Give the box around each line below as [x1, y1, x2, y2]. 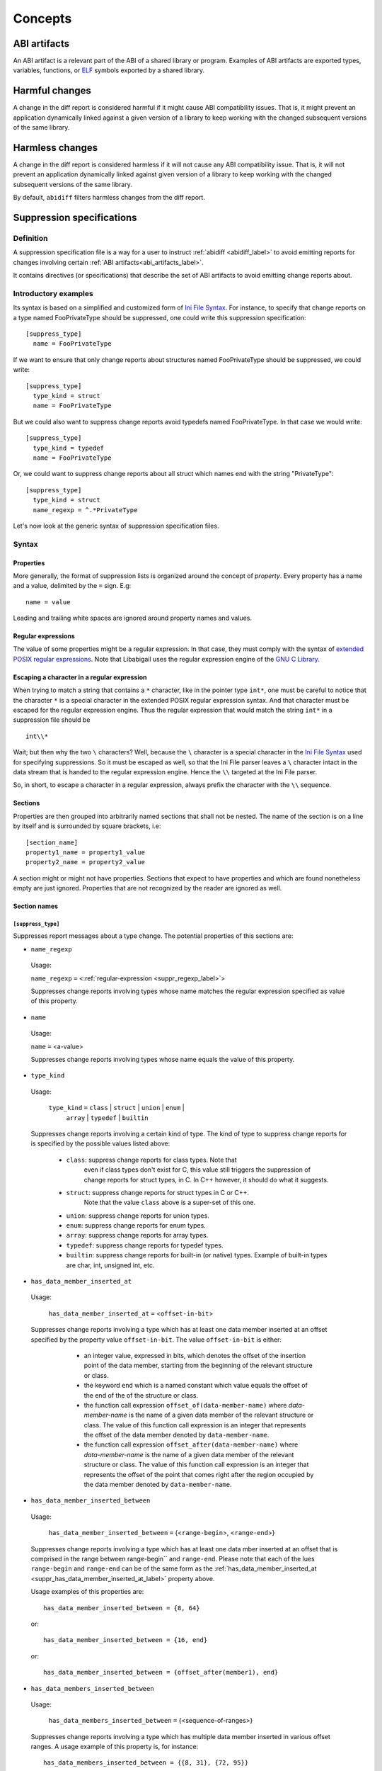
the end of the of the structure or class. [83, 1391, 199, 1399]
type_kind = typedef [33, 443, 105, 452]
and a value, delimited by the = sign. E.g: [13, 582, 132, 590]
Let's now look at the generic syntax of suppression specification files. [13, 521, 219, 530]
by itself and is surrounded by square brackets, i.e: [13, 822, 161, 830]
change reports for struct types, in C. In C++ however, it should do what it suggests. [83, 1175, 329, 1184]
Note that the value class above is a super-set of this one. [83, 1198, 256, 1207]
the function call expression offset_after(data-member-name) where [83, 1440, 299, 1449]
